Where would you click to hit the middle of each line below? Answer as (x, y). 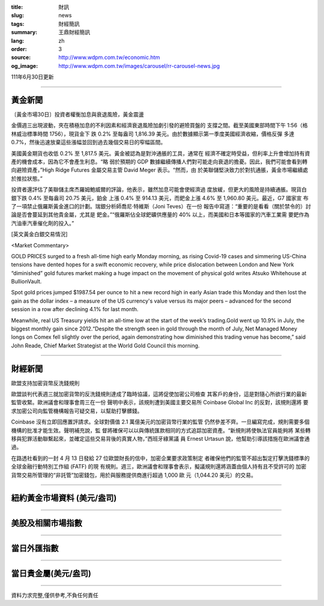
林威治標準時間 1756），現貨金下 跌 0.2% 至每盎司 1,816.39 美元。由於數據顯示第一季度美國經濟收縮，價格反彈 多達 (153, 134)
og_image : (25, 65)
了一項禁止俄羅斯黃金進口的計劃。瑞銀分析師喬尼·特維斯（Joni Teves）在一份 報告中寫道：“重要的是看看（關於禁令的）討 (161, 206)
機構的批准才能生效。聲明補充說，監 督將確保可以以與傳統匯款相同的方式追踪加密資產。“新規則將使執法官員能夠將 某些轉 (161, 430)
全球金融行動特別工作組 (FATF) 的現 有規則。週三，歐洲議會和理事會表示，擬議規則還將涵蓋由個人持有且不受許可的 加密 (159, 467)
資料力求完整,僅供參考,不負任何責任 (55, 595)
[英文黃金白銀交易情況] (40, 234)
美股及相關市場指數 (46, 523)
